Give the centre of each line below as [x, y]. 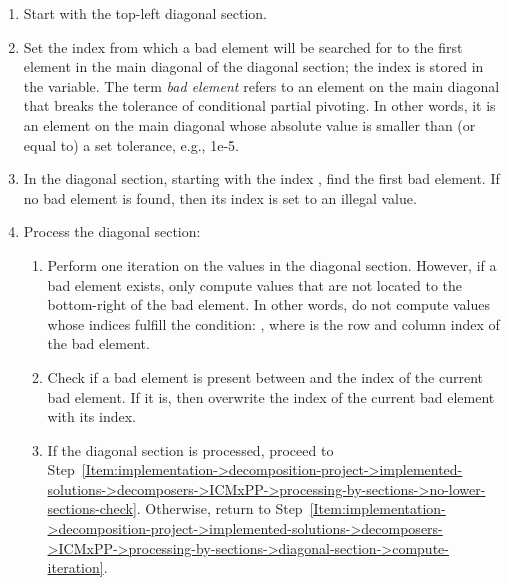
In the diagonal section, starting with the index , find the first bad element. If [261, 178]
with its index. [91, 416]
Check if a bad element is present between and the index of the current [265, 376]
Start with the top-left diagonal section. [145, 13]
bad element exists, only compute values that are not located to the [254, 284]
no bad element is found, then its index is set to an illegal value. [220, 197]
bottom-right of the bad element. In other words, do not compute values [269, 304]
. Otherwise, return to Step [219, 508]
